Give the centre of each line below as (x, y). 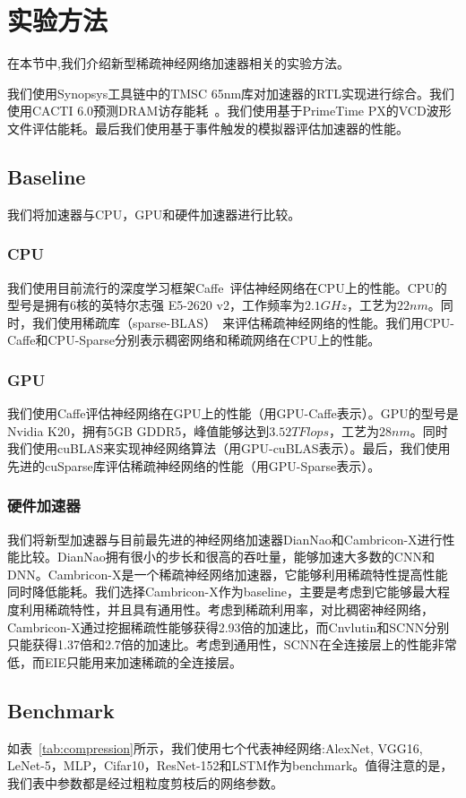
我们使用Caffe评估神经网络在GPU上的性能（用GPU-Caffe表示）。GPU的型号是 (233, 413)
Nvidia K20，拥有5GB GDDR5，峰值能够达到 (138, 430)
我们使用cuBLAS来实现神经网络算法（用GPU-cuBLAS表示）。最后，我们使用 (229, 448)
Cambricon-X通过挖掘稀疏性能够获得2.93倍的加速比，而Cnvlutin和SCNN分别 (229, 626)
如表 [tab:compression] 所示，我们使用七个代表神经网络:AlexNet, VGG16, (215, 747)
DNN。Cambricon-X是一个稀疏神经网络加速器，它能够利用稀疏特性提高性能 (228, 574)
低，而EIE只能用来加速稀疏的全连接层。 (125, 661)
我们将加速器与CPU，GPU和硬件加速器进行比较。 (154, 214)
